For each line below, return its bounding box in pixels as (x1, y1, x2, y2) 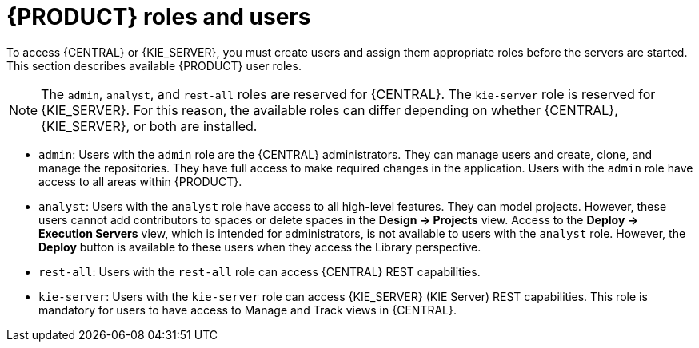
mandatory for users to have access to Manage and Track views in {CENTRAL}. (38, 303, 457, 317)
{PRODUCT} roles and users (6, 3, 311, 30)
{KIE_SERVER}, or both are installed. (41, 117, 258, 134)
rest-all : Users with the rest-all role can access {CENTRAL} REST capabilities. (38, 264, 481, 279)
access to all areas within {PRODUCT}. (38, 174, 242, 188)
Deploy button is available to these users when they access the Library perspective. (38, 239, 481, 254)
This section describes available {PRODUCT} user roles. (6, 58, 302, 73)
